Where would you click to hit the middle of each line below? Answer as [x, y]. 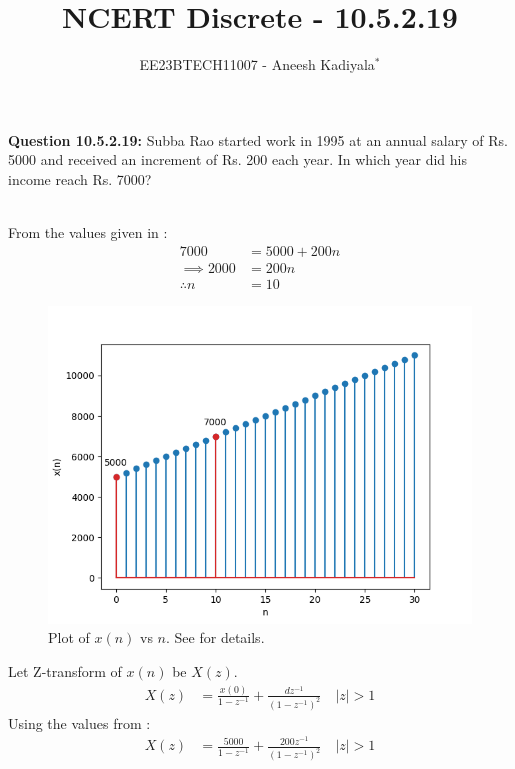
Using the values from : [79, 722]
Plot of [69, 637]
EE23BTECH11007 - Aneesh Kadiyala [257, 64]
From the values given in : [88, 232]
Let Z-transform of [65, 670]
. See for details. [215, 637]
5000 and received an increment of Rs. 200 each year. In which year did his [237, 159]
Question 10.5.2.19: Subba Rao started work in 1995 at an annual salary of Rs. [258, 139]
